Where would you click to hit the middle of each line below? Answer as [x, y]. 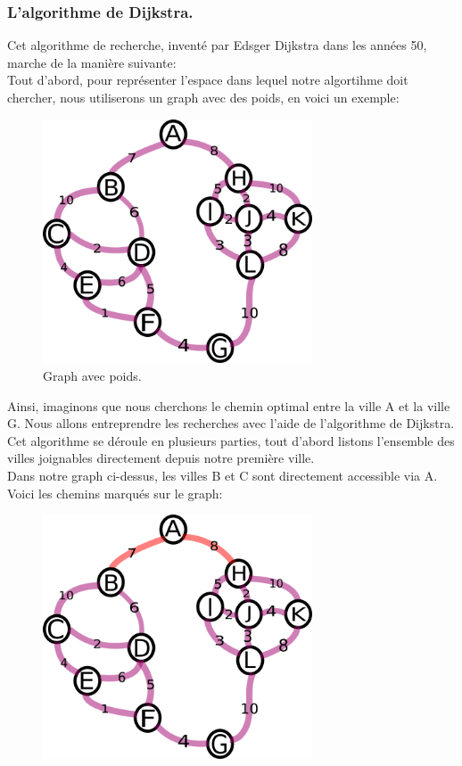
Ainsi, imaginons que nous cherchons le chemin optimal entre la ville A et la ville [229, 405]
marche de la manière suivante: [92, 62]
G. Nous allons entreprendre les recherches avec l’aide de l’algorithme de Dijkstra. [231, 423]
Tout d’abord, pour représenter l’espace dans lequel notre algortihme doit [208, 80]
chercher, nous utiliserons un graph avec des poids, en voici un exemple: [203, 97]
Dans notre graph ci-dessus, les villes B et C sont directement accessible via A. [223, 475]
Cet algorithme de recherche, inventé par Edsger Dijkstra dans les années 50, [217, 45]
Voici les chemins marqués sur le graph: [115, 493]
